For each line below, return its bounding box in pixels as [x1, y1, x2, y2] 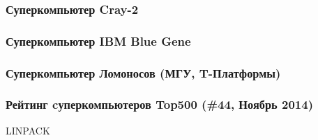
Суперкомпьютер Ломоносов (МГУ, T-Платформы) [6, 64, 281, 81]
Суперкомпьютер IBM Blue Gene [6, 32, 191, 49]
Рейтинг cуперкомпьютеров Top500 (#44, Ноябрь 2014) [6, 96, 313, 113]
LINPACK [6, 123, 50, 137]
